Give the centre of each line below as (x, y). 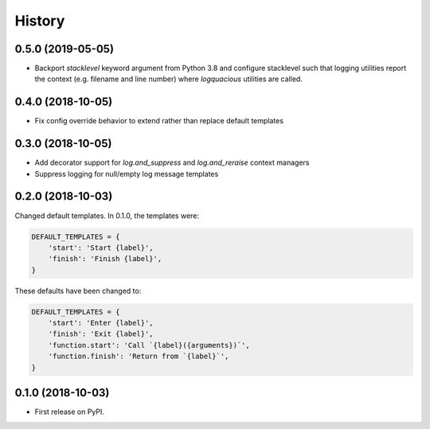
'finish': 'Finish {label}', (105, 259)
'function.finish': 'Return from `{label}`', (139, 357)
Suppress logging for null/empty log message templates (127, 174)
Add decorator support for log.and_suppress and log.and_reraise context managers (172, 162)
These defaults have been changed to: (78, 291)
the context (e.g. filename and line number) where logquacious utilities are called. (168, 79)
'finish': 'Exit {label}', (101, 334)
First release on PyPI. (70, 412)
